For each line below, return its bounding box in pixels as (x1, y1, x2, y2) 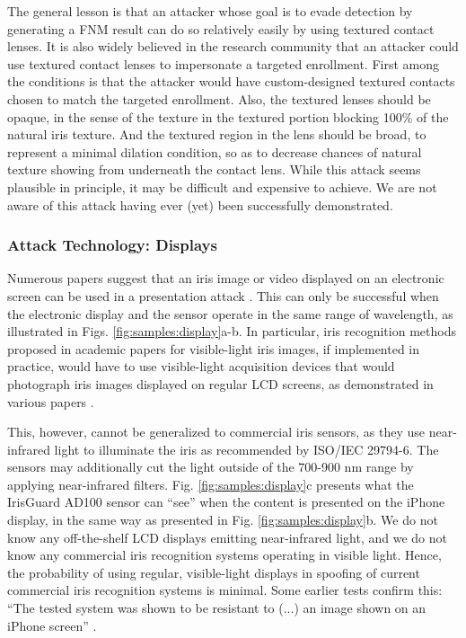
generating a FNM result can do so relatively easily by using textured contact (7, 19, 435, 38)
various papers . (7, 392, 94, 411)
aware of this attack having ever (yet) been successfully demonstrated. (7, 195, 393, 214)
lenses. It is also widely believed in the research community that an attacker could (7, 37, 459, 56)
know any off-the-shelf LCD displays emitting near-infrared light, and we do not (7, 527, 447, 546)
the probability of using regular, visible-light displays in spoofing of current (7, 563, 420, 581)
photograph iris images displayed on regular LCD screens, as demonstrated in (7, 374, 434, 393)
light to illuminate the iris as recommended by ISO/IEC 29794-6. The (54, 439, 439, 458)
